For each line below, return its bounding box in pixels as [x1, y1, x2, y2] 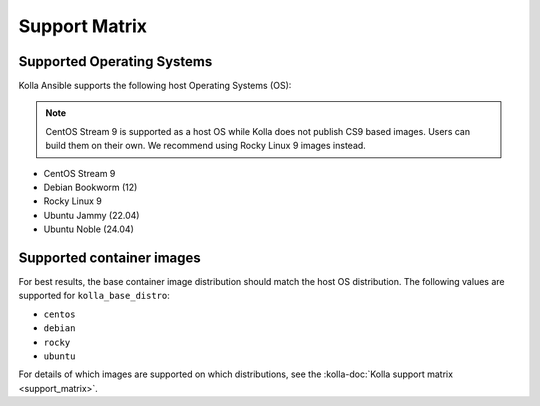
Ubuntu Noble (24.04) [43, 223, 134, 235]
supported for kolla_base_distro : [18, 290, 170, 302]
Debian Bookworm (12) [43, 181, 138, 194]
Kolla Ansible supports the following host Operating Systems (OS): [18, 80, 292, 92]
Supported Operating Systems [18, 53, 213, 70]
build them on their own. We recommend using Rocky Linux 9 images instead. [45, 140, 367, 152]
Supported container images [18, 250, 202, 266]
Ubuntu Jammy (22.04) [43, 209, 140, 221]
